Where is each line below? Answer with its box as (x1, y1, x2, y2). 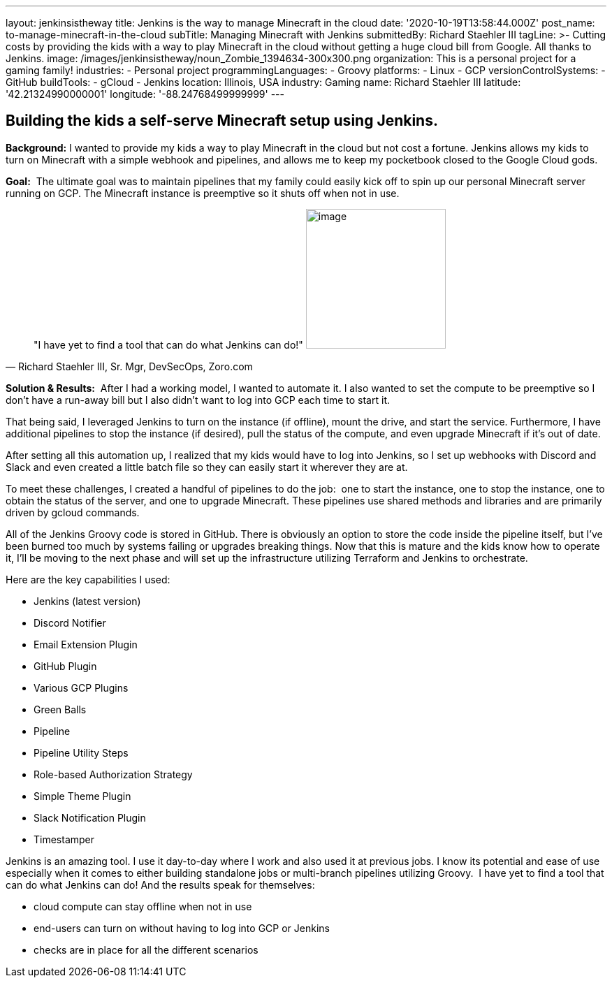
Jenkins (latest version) (34, 595, 141, 607)
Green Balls (34, 703, 87, 715)
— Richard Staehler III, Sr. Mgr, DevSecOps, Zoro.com (6, 360, 253, 372)
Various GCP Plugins (34, 681, 129, 694)
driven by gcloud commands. (6, 506, 140, 518)
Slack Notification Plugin (34, 811, 146, 824)
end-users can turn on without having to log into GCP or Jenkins (34, 922, 330, 934)
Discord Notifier (34, 616, 106, 629)
